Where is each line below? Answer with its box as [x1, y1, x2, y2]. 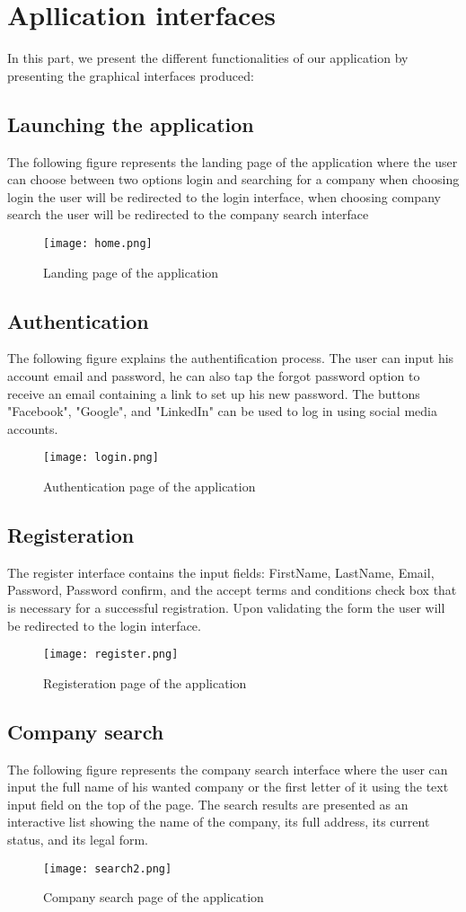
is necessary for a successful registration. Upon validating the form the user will [7, 598, 445, 616]
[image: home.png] [43, 236, 153, 250]
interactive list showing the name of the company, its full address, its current [7, 812, 430, 831]
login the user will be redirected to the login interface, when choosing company [7, 187, 441, 206]
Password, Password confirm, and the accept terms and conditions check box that [7, 580, 457, 599]
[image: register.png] [43, 648, 179, 661]
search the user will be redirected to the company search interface [7, 205, 369, 224]
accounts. [7, 419, 58, 438]
